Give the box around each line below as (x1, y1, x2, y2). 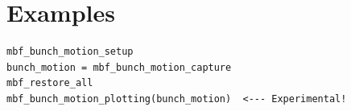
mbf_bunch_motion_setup (6, 46, 134, 58)
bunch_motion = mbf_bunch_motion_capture (6, 61, 232, 73)
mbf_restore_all (6, 77, 93, 89)
